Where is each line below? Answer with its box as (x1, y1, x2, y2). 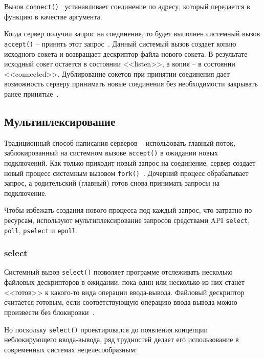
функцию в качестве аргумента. (4, 11, 102, 21)
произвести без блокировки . (4, 306, 95, 317)
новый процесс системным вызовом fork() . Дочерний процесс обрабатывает (4, 167, 249, 178)
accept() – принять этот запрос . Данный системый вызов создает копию (4, 38, 236, 49)
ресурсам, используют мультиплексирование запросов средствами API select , (4, 214, 250, 225)
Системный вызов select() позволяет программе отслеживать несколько (4, 266, 233, 277)
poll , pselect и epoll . (4, 225, 78, 235)
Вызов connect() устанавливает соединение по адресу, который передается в (4, 1, 250, 11)
